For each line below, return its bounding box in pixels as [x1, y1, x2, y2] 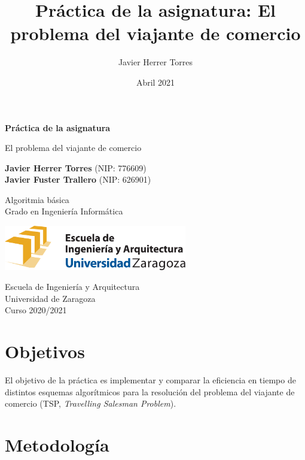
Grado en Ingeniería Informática [5, 205, 123, 217]
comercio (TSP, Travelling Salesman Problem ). [5, 397, 176, 410]
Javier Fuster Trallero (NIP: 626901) [5, 173, 151, 186]
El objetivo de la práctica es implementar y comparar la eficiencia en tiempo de [5, 374, 296, 386]
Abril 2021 [136, 75, 175, 88]
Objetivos [5, 339, 85, 364]
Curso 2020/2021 [5, 304, 67, 316]
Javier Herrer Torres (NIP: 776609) [5, 161, 147, 174]
